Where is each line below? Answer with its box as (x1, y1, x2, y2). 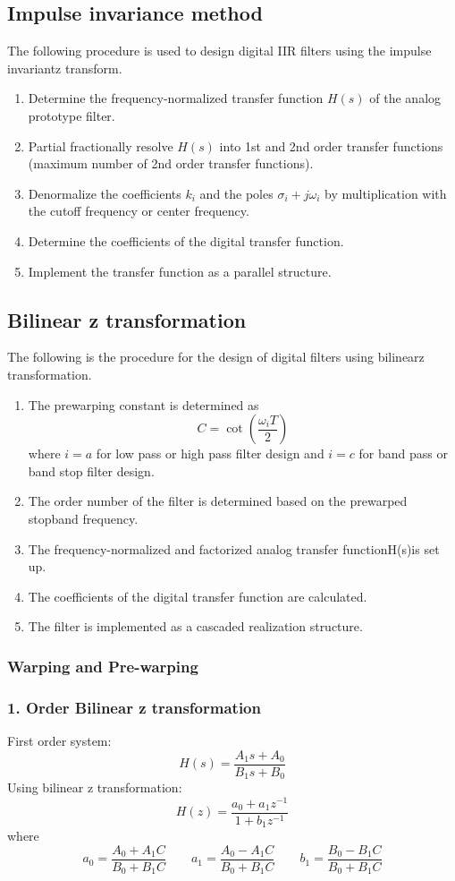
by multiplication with (324, 184, 447, 202)
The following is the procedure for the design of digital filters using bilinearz (7, 347, 425, 366)
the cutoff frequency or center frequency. (28, 201, 249, 220)
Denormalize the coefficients (28, 184, 181, 202)
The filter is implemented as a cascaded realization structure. (28, 617, 363, 636)
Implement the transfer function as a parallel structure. (28, 261, 332, 280)
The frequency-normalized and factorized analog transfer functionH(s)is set (28, 539, 440, 558)
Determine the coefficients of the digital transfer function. (28, 231, 344, 250)
